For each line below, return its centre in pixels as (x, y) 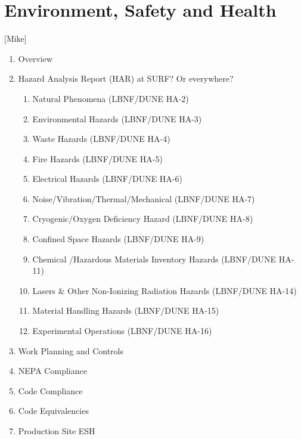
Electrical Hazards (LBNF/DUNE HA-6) (107, 179)
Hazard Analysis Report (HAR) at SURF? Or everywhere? (126, 78)
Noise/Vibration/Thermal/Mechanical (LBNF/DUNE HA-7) (144, 198)
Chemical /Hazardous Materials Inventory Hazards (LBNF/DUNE (154, 259)
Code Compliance (50, 390)
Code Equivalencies (53, 411)
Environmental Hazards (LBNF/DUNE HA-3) (117, 118)
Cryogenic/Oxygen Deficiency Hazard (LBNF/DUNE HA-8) (143, 219)
